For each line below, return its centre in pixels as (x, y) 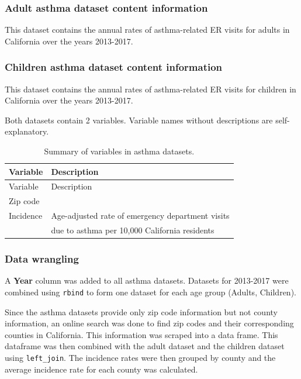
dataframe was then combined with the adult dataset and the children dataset (145, 346)
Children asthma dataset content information (114, 67)
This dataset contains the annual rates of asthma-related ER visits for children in (150, 89)
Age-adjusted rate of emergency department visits (140, 216)
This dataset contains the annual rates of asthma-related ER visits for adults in (147, 30)
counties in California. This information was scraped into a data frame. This (141, 334)
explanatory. (27, 131)
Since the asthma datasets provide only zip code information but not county (141, 311)
